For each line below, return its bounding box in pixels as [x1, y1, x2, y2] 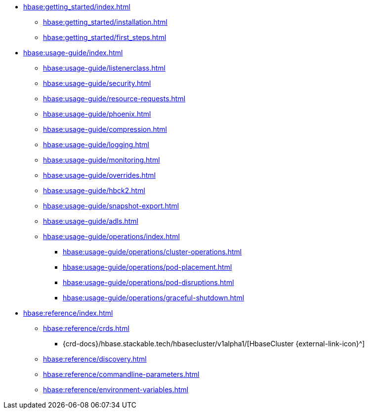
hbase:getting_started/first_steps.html [43, 33, 166, 41]
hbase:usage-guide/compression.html [43, 125, 167, 133]
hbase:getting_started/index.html [23, 2, 130, 11]
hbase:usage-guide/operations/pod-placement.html [63, 263, 232, 271]
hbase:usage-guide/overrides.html [43, 171, 156, 179]
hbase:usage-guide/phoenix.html [43, 110, 151, 118]
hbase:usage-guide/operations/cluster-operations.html [63, 248, 242, 256]
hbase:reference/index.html [23, 309, 113, 317]
